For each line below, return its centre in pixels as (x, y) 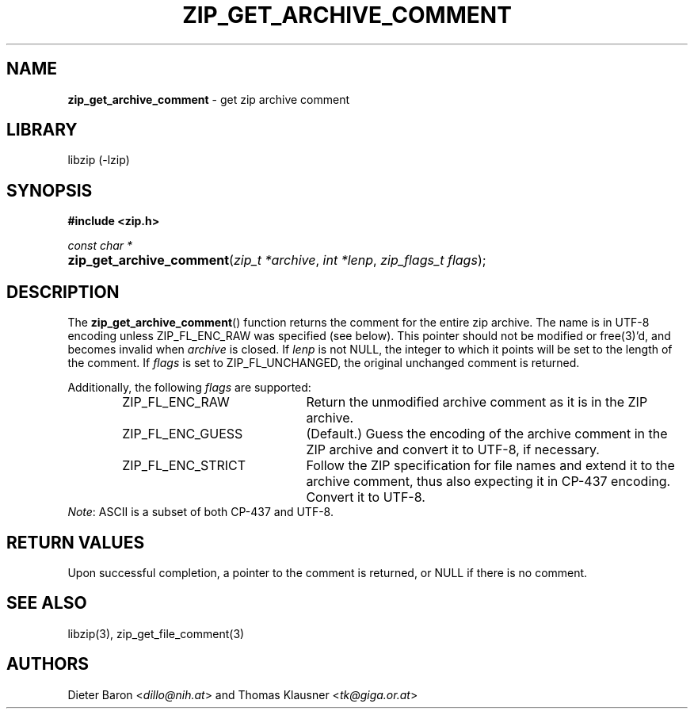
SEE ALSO (47, 603)
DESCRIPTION (63, 292)
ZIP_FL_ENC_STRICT (184, 466)
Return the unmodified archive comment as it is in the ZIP (477, 402)
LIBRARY (42, 130)
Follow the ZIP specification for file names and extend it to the (490, 466)
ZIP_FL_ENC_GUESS (183, 434)
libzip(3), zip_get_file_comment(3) (156, 633)
